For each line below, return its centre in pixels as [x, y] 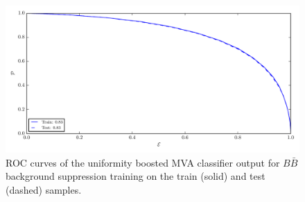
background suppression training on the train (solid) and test [136, 176]
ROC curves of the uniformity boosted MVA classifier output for [143, 162]
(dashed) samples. [44, 189]
